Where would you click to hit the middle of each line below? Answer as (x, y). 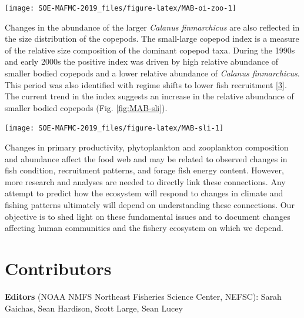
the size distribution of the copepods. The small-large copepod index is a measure (152, 39)
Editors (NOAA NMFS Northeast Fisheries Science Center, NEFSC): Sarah (143, 296)
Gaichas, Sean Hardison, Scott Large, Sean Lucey (94, 308)
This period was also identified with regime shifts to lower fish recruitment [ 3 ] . (146, 84)
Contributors (58, 268)
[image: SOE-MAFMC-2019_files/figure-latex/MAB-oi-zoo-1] (121, 8)
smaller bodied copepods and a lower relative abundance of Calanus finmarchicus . (152, 73)
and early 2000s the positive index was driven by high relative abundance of (142, 61)
